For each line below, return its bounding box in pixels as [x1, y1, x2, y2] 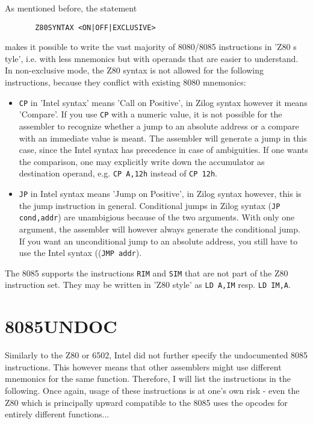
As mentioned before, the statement [5, 2, 137, 14]
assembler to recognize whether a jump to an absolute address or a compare [19, 119, 299, 132]
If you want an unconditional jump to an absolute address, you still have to [19, 234, 298, 247]
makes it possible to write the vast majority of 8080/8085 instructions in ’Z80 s [5, 40, 297, 53]
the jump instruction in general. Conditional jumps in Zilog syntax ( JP [19, 199, 280, 211]
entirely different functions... [5, 408, 110, 420]
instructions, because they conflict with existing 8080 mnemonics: [5, 76, 246, 89]
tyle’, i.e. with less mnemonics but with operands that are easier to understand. [5, 52, 299, 64]
